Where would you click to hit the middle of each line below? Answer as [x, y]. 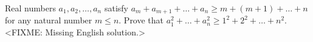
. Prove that [141, 20]
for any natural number [49, 20]
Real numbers [30, 8]
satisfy [116, 8]
